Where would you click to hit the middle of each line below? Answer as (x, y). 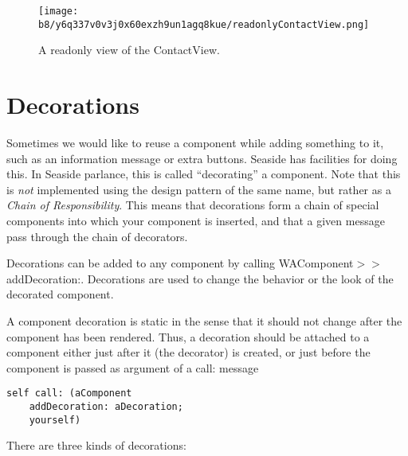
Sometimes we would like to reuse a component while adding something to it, (195, 143)
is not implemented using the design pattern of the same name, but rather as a (199, 189)
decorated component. (60, 294)
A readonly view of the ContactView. (129, 50)
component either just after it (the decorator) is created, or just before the (188, 352)
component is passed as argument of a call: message (133, 367)
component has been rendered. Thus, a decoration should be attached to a (188, 336)
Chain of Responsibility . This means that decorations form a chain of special (193, 205)
